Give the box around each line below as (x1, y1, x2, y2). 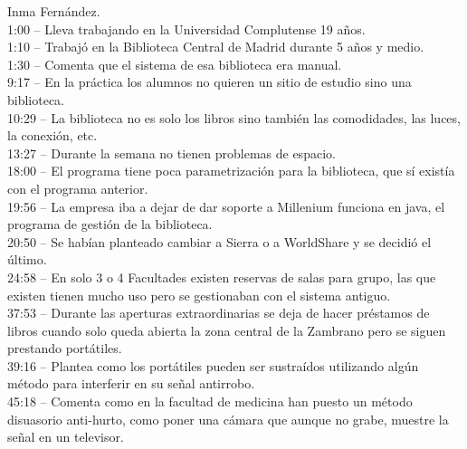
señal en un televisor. (7, 427, 124, 446)
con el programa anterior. (7, 178, 148, 197)
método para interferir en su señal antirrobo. (7, 374, 255, 393)
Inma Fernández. (7, 2, 100, 20)
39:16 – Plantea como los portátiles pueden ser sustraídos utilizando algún (7, 356, 419, 375)
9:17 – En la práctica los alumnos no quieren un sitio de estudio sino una (7, 72, 412, 91)
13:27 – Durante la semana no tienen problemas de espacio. (7, 143, 336, 162)
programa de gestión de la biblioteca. (7, 215, 213, 234)
